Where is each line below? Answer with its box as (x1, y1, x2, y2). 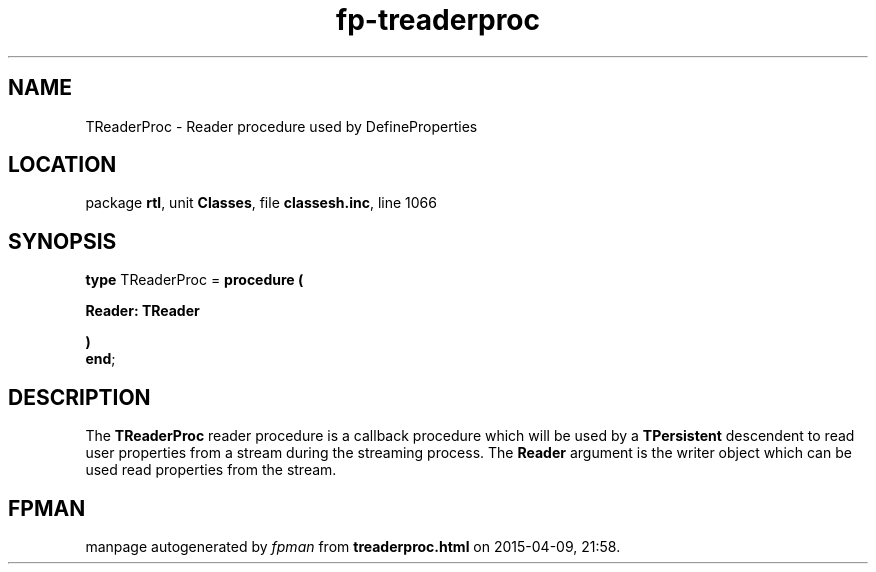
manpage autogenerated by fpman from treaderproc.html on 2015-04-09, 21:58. (85, 537, 621, 555)
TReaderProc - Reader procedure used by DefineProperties (85, 117, 478, 135)
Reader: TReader (85, 302, 200, 320)
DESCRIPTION (8, 384, 151, 410)
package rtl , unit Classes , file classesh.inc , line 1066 (85, 194, 437, 212)
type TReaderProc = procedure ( (85, 271, 304, 289)
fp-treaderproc (335, 3, 541, 37)
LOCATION (8, 152, 117, 178)
